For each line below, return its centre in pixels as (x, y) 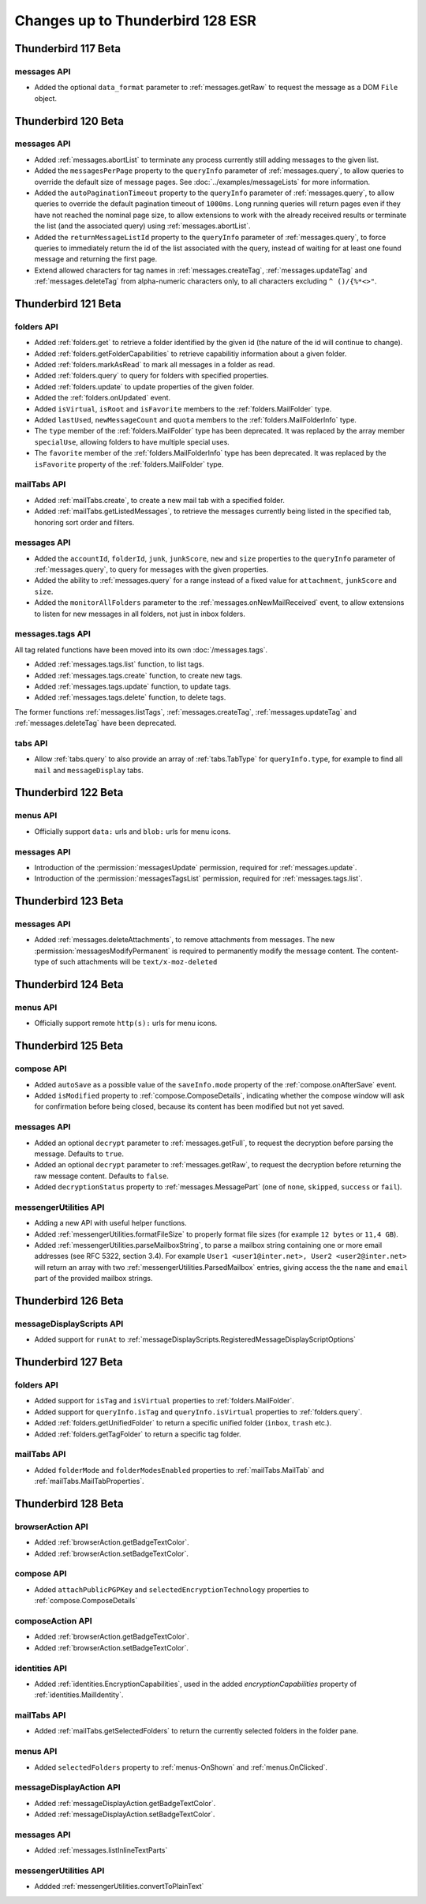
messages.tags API (52, 634)
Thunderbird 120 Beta (69, 121)
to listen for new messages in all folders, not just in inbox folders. (140, 614)
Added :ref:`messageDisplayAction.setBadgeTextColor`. (125, 1814)
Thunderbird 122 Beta (69, 792)
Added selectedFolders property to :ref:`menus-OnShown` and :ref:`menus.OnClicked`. (181, 1767)
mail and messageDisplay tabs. (89, 770)
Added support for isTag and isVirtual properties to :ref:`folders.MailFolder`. (164, 1401)
